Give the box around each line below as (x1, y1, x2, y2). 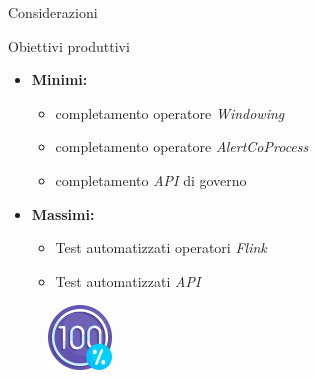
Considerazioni (8, 2, 98, 22)
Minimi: (31, 69, 88, 90)
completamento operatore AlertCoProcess (55, 136, 309, 157)
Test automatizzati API (55, 270, 201, 291)
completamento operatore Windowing (55, 102, 285, 123)
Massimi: (31, 203, 95, 224)
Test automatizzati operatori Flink (55, 237, 267, 258)
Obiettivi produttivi (8, 35, 130, 56)
